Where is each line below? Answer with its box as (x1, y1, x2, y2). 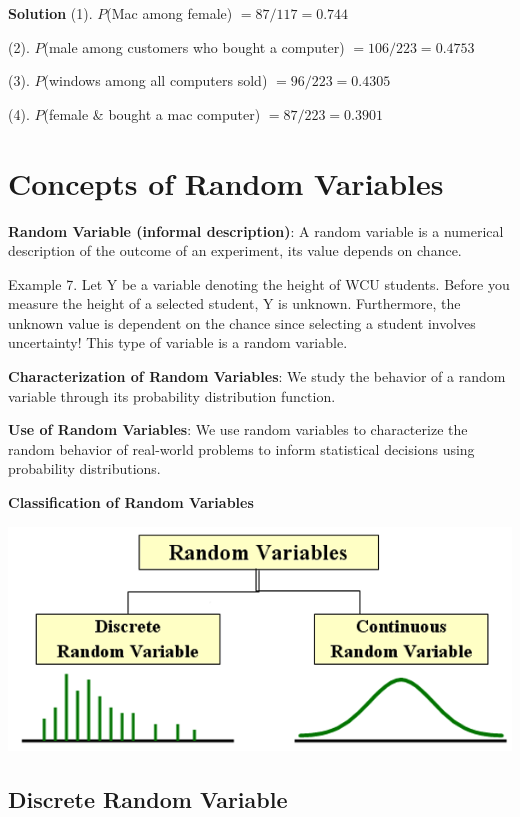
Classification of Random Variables (8, 492, 254, 513)
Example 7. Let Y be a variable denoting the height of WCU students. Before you (8, 273, 510, 294)
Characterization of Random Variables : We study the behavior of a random (8, 366, 506, 387)
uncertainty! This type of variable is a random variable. (8, 332, 348, 353)
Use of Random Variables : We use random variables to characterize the (8, 419, 468, 440)
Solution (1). (8, 3, 93, 23)
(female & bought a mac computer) (43, 103, 261, 124)
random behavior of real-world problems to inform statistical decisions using (8, 438, 475, 459)
